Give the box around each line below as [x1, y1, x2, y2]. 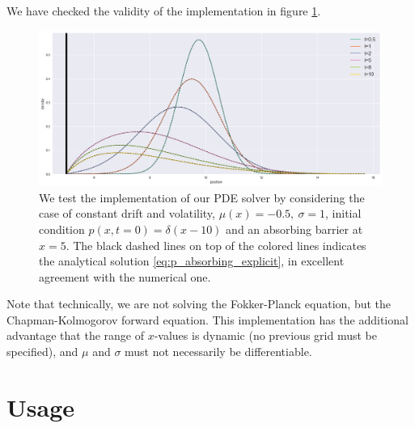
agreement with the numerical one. [39, 268, 211, 285]
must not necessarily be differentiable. [125, 343, 312, 360]
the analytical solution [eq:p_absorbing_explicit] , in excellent [39, 252, 345, 269]
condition [39, 220, 85, 237]
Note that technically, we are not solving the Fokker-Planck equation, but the [6, 295, 392, 312]
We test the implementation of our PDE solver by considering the [39, 189, 365, 206]
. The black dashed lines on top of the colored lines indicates [66, 236, 366, 253]
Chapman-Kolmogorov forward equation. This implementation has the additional [6, 311, 409, 328]
